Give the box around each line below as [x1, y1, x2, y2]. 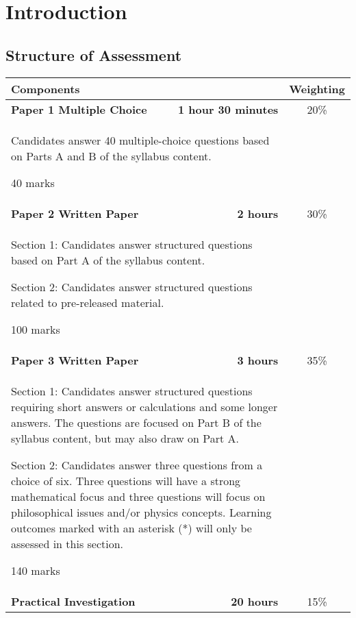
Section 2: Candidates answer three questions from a [11, 456, 263, 473]
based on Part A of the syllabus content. [11, 251, 205, 268]
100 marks [11, 321, 60, 337]
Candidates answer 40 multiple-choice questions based [11, 132, 270, 148]
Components [11, 80, 80, 97]
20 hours [231, 593, 279, 609]
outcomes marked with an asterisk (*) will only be [11, 519, 252, 536]
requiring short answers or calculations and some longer [11, 398, 278, 415]
